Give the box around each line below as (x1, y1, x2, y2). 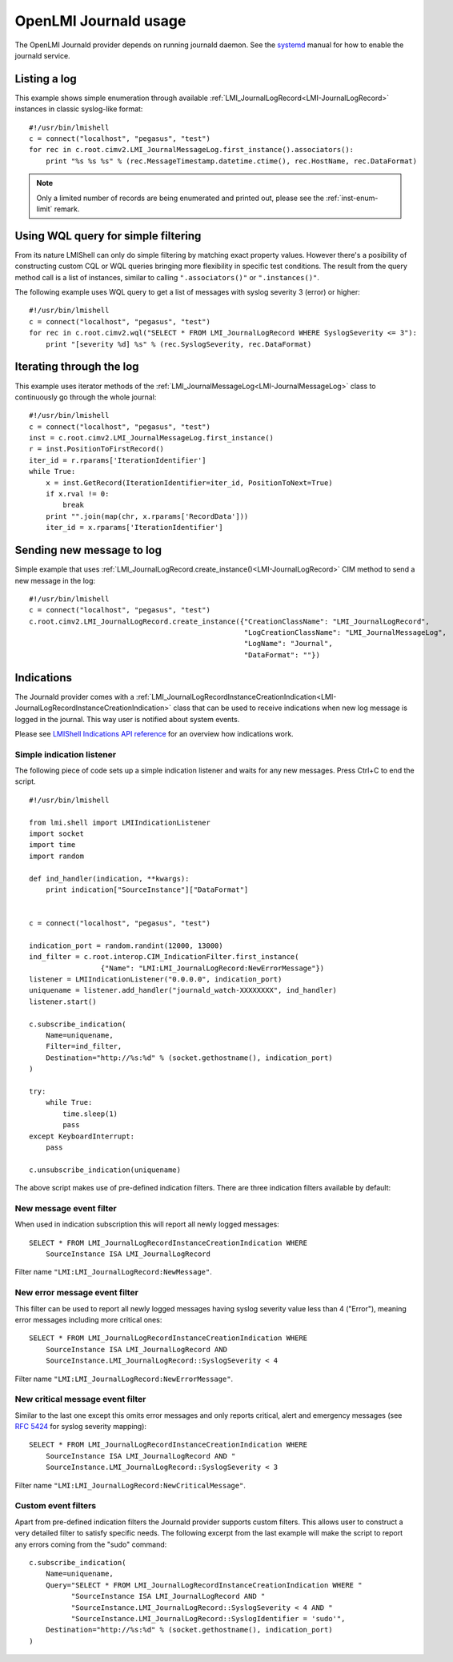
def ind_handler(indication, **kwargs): (29, 873, 190, 883)
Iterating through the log (14, 360, 139, 374)
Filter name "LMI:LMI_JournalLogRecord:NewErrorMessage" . (14, 1374, 234, 1383)
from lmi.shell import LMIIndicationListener (29, 817, 211, 827)
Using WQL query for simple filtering (14, 229, 202, 243)
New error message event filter (14, 1287, 139, 1299)
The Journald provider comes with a (14, 692, 135, 701)
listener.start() (29, 997, 97, 1006)
